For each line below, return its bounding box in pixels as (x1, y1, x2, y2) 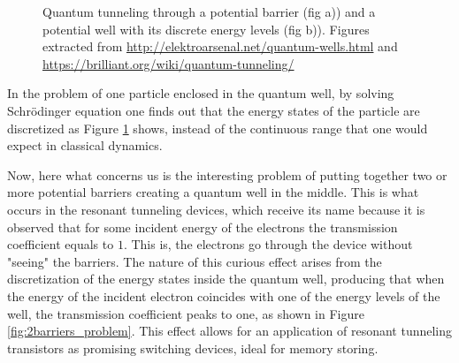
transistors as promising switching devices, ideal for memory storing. (7, 338, 379, 357)
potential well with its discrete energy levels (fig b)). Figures (42, 19, 370, 38)
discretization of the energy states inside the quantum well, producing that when (7, 269, 445, 288)
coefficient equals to (7, 235, 114, 253)
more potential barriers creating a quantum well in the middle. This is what (7, 183, 419, 201)
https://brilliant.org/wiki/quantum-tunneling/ (42, 54, 295, 72)
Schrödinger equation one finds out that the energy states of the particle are (7, 101, 420, 119)
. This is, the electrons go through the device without (123, 235, 413, 253)
